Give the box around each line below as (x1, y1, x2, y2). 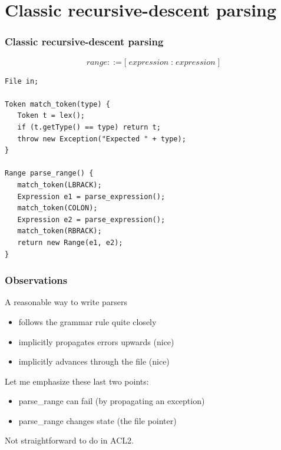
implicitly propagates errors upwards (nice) (18, 335, 174, 348)
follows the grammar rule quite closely (18, 315, 157, 327)
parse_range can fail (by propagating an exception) (18, 395, 205, 407)
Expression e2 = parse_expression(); (17, 215, 166, 224)
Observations (5, 273, 68, 287)
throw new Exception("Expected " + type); (17, 134, 186, 143)
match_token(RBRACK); (17, 227, 102, 236)
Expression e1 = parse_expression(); (17, 192, 166, 201)
